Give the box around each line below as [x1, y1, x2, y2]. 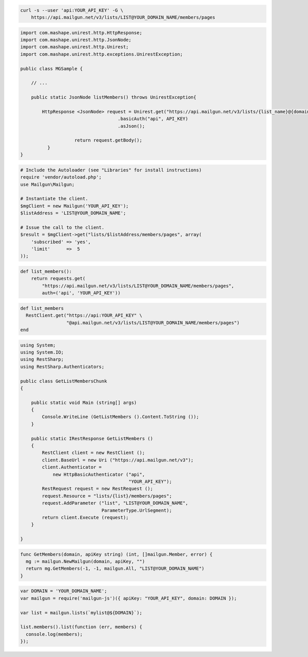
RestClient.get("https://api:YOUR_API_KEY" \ [26, 313, 142, 318]
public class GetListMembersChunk [20, 378, 107, 384]
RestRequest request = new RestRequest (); [42, 486, 153, 492]
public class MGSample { [20, 66, 83, 71]
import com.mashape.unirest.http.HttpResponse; [20, 30, 142, 35]
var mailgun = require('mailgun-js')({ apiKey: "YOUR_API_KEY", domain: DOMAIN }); [20, 595, 237, 601]
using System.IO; [20, 349, 64, 355]
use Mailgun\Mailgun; [20, 181, 75, 187]
